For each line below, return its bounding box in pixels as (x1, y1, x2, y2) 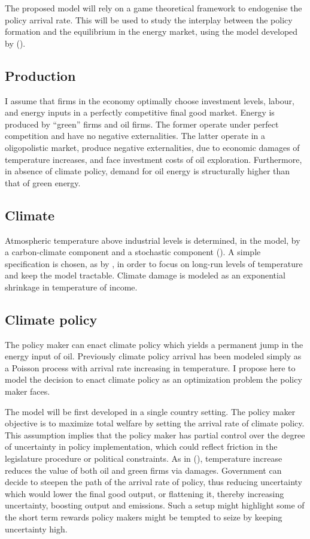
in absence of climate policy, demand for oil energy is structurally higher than (5, 165, 290, 177)
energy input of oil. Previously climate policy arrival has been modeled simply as (5, 350, 302, 362)
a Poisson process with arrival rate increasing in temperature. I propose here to (5, 361, 296, 374)
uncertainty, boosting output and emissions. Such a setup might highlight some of (5, 499, 305, 511)
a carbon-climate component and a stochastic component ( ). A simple (5, 246, 261, 258)
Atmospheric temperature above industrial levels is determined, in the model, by (5, 234, 300, 246)
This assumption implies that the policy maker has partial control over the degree (5, 428, 305, 441)
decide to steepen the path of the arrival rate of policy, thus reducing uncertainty (5, 476, 302, 488)
